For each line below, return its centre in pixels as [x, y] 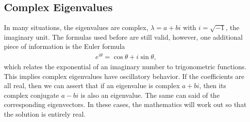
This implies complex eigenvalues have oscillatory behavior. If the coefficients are [124, 76]
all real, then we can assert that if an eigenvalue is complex [92, 85]
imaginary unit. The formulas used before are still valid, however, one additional [124, 37]
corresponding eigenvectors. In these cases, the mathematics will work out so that [125, 104]
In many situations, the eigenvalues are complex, [76, 27]
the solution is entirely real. [45, 114]
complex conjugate [32, 95]
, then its [213, 85]
